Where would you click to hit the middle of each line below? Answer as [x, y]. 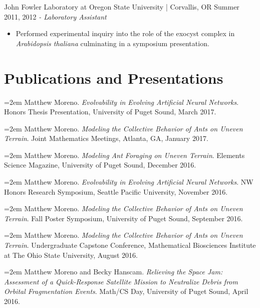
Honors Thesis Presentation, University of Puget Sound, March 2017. [110, 112]
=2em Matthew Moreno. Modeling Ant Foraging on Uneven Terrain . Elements [124, 155]
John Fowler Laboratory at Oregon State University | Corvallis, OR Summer [122, 7]
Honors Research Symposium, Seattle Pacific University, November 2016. [116, 191]
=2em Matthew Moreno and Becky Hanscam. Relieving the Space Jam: [113, 272]
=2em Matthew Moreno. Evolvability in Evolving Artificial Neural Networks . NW [129, 182]
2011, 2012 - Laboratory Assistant [55, 16]
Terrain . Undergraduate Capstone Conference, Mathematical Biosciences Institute [130, 245]
